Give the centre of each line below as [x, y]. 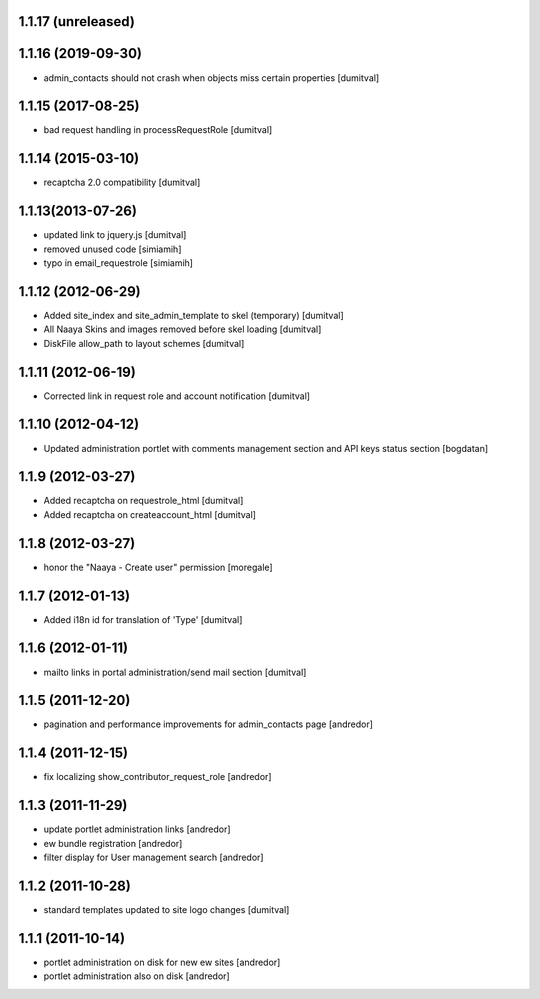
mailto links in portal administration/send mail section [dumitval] [175, 672]
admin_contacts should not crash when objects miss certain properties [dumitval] [211, 77]
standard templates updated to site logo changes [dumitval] [166, 909]
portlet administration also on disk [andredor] [136, 976]
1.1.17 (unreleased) [76, 21]
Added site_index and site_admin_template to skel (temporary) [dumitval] [193, 315]
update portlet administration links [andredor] [137, 829]
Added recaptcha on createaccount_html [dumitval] [150, 514]
